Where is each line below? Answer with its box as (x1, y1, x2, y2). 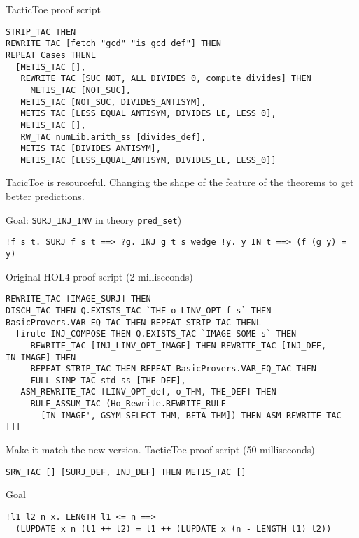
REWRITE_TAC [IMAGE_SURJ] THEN (6, 294, 151, 304)
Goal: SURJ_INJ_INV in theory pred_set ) (6, 212, 182, 227)
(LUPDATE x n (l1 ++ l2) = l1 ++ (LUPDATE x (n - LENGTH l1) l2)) (15, 523, 332, 534)
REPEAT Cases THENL (6, 50, 96, 60)
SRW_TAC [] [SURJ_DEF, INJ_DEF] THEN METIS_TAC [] (6, 467, 246, 477)
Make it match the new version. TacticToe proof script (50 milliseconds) (6, 442, 315, 457)
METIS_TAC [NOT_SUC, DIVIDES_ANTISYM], (20, 97, 206, 107)
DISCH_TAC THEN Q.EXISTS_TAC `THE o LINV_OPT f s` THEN (6, 305, 272, 316)
